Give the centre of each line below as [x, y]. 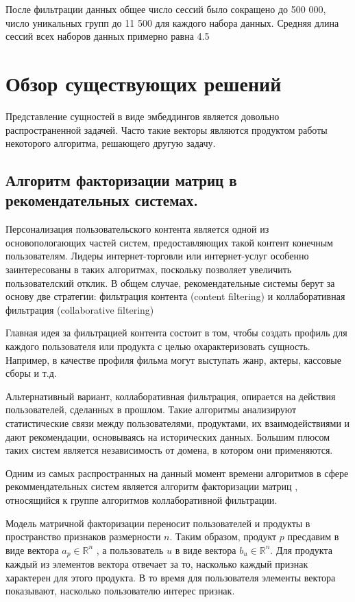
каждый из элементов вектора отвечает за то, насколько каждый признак [157, 564]
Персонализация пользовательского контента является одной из [137, 229]
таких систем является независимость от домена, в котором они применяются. [169, 450]
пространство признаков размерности [83, 536]
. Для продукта [301, 549]
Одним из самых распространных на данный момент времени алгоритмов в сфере [177, 473]
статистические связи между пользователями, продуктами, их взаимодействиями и [178, 423]
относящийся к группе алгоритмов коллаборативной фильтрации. [142, 499]
